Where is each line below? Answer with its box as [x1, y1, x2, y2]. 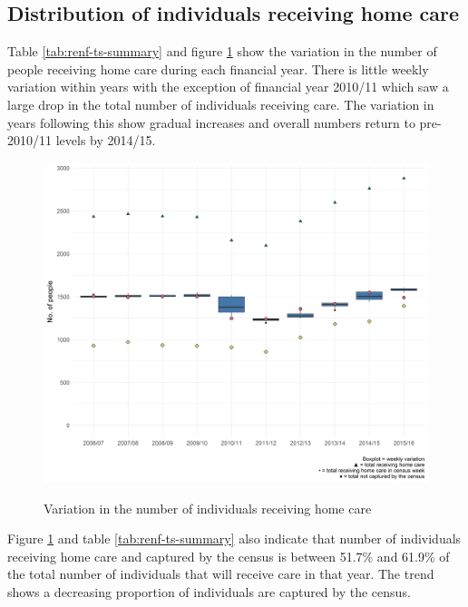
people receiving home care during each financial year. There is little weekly [7, 59, 429, 78]
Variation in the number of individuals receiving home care [44, 498, 372, 517]
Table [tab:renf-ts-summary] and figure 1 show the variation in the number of [7, 42, 437, 61]
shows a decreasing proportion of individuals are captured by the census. [7, 582, 411, 601]
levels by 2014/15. [55, 131, 156, 150]
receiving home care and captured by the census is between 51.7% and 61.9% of [7, 546, 450, 565]
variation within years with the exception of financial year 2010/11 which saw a [7, 77, 449, 96]
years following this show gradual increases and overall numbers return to [7, 113, 415, 132]
